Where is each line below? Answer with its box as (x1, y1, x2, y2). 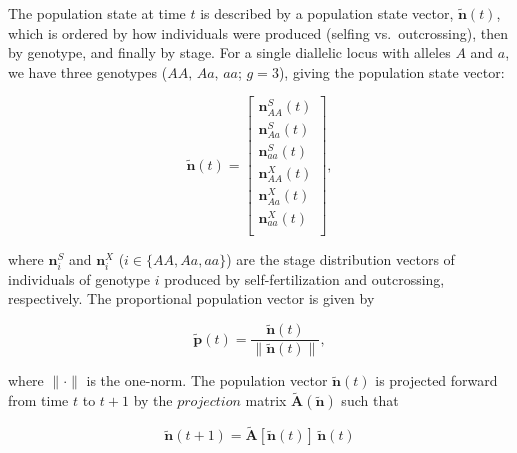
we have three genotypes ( (8, 61, 168, 82)
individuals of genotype (8, 268, 151, 289)
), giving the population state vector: (278, 61, 505, 82)
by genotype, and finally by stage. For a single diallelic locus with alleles (8, 42, 451, 63)
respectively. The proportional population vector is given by (8, 288, 375, 309)
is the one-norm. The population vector (86, 370, 328, 391)
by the (133, 390, 173, 411)
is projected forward (375, 370, 498, 391)
